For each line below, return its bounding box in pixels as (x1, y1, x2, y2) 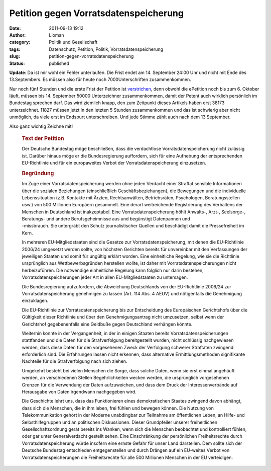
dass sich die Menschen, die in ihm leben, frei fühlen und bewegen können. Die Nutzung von (22, 405, 214, 411)
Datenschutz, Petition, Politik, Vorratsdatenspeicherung (49, 46, 163, 52)
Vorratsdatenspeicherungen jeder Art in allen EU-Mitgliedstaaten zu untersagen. (22, 274, 188, 280)
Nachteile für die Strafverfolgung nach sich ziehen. (22, 358, 127, 364)
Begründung (22, 170, 54, 177)
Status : (9, 60, 25, 66)
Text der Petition (22, 135, 64, 142)
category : (9, 39, 31, 45)
